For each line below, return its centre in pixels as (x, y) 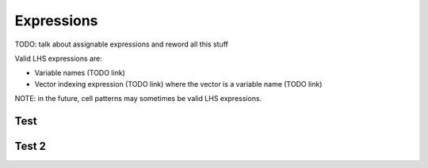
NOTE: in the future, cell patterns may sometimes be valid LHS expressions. (138, 99)
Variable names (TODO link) (80, 73)
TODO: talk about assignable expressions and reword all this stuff (122, 44)
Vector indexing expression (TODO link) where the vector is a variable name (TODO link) (178, 84)
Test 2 (31, 146)
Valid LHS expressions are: (58, 58)
